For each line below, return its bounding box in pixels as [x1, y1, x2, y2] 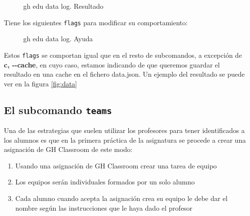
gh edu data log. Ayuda [23, 33, 93, 44]
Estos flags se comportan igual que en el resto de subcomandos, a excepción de [4, 50, 242, 60]
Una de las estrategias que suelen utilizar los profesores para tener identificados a [4, 125, 245, 135]
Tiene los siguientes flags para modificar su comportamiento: [4, 17, 188, 27]
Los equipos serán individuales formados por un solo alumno [15, 177, 195, 187]
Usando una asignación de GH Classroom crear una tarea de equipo [15, 160, 217, 170]
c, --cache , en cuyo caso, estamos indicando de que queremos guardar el [4, 59, 220, 69]
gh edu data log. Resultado [23, 1, 104, 11]
